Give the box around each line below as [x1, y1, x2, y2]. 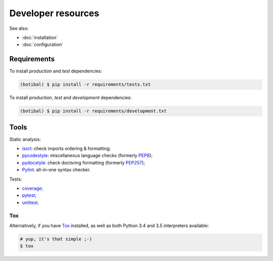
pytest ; [22, 192, 37, 198]
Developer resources [9, 8, 100, 19]
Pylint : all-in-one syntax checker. [22, 167, 91, 173]
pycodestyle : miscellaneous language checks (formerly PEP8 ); [22, 152, 153, 159]
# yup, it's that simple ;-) [20, 236, 93, 242]
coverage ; [22, 185, 43, 192]
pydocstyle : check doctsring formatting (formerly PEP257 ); [22, 159, 145, 165]
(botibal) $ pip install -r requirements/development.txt [20, 108, 167, 114]
